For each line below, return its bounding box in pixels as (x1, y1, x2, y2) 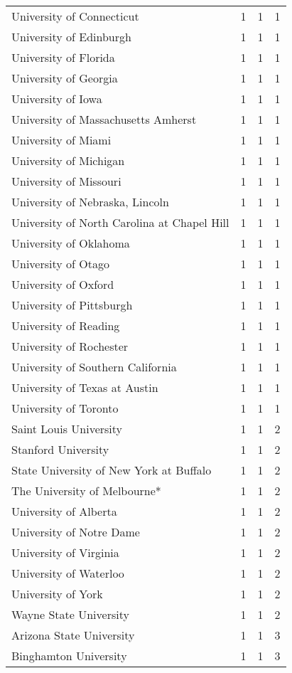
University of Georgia (11, 70, 118, 86)
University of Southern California (11, 359, 177, 375)
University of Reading (11, 317, 120, 334)
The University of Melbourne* (11, 482, 161, 499)
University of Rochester (11, 338, 129, 354)
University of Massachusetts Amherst (11, 111, 197, 127)
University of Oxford (11, 276, 114, 292)
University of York (11, 585, 103, 602)
